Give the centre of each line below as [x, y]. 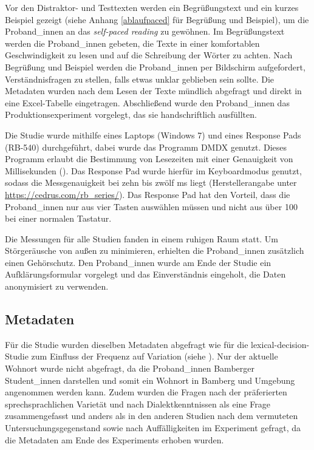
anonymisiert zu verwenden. [57, 286]
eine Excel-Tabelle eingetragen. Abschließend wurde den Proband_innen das [147, 102]
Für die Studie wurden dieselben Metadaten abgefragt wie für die [127, 344]
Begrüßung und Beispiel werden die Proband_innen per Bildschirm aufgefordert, [155, 66]
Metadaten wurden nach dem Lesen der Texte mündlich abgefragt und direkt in [153, 91]
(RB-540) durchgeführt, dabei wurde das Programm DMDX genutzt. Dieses [146, 147]
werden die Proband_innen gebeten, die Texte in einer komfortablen [132, 43]
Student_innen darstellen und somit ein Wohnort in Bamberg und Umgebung [150, 380]
